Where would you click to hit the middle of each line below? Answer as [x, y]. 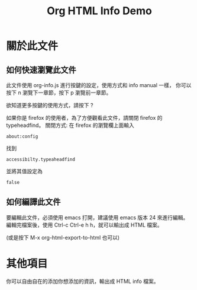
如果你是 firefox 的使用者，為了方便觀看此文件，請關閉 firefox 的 [84, 118]
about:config [22, 136]
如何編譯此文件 [33, 202]
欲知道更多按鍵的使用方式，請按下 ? [50, 105]
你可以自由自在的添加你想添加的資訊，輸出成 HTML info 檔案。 [83, 281]
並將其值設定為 [24, 171]
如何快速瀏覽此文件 [41, 70]
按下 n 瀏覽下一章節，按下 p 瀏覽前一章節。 [59, 93]
